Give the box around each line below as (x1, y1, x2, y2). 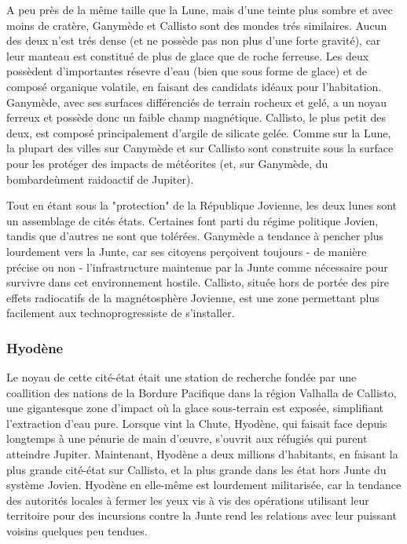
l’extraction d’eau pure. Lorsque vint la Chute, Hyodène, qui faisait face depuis (6, 414, 387, 431)
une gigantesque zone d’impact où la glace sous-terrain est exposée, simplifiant (6, 400, 384, 416)
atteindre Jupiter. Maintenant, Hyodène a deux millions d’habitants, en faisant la (6, 446, 398, 462)
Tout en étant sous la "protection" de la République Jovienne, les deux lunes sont (6, 197, 397, 214)
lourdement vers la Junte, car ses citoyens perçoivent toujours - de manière (6, 243, 367, 259)
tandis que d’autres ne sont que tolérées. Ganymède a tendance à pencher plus (6, 228, 384, 244)
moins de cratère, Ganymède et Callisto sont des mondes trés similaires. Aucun (6, 16, 387, 33)
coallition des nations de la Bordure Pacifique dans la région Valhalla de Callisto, (6, 384, 397, 400)
